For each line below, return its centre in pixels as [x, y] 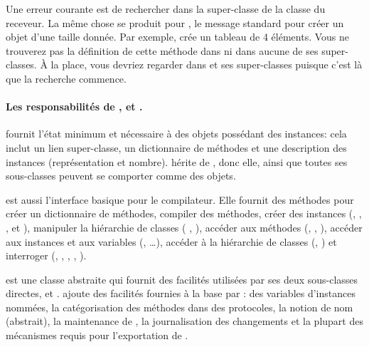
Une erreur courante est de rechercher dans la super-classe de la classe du [166, 9]
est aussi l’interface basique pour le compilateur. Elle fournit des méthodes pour [180, 199]
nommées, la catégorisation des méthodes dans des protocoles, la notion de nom [180, 307]
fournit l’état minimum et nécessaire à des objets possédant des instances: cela [176, 134]
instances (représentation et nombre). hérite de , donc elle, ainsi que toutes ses [177, 161]
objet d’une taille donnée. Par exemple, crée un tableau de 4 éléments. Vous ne [178, 37]
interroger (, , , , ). [46, 255]
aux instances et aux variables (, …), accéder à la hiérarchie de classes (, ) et [171, 241]
